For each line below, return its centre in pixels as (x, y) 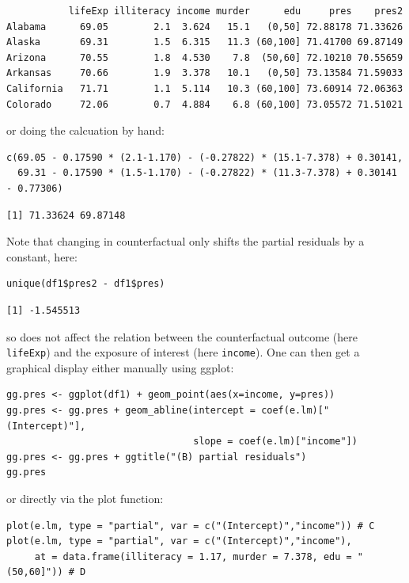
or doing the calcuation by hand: (85, 130)
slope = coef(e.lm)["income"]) (275, 442)
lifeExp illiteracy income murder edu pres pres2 (236, 11)
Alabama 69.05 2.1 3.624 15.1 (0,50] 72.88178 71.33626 (205, 27)
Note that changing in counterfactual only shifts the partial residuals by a (186, 241)
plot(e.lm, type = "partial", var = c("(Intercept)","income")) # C (191, 526)
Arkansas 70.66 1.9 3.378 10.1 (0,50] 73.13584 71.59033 (205, 73)
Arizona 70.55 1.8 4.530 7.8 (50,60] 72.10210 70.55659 (205, 57)
